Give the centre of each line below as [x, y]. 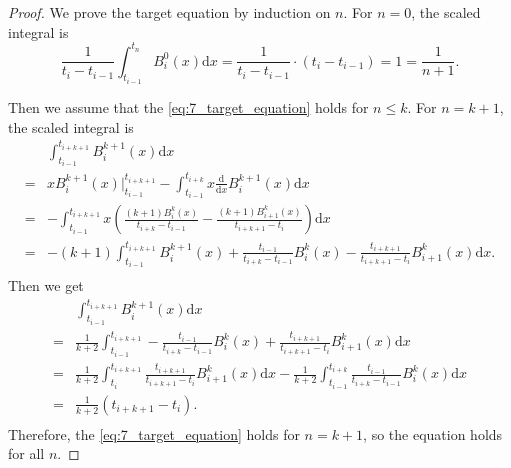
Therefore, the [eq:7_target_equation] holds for [154, 433]
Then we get [46, 285]
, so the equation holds [433, 433]
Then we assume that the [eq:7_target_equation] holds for [188, 107]
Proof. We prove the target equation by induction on [169, 12]
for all [26, 453]
